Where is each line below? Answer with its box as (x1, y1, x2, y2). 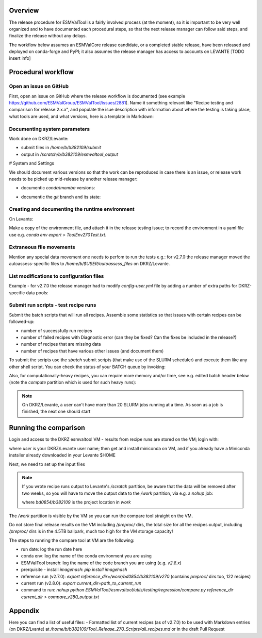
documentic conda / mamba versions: (21, 185, 95, 191)
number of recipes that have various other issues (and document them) (21, 348, 164, 354)
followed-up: (9, 319, 35, 325)
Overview (9, 6, 39, 15)
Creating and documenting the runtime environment (9, 206, 135, 213)
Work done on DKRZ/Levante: (9, 135, 69, 141)
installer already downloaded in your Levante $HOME (9, 452, 116, 458)
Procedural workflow (9, 68, 74, 76)
